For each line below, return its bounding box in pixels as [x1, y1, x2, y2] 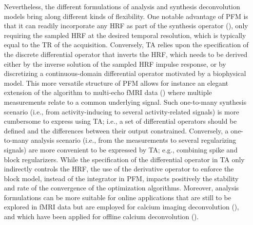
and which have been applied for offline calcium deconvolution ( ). [4, 211, 199, 222]
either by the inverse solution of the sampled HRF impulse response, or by [4, 58, 226, 69]
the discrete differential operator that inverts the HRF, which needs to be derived [4, 49, 248, 59]
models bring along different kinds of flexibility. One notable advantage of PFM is [4, 11, 248, 21]
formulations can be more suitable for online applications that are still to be [4, 192, 231, 202]
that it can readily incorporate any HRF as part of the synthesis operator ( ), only [4, 20, 248, 31]
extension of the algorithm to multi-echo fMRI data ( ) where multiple [4, 87, 212, 97]
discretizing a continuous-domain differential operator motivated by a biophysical [4, 68, 246, 78]
